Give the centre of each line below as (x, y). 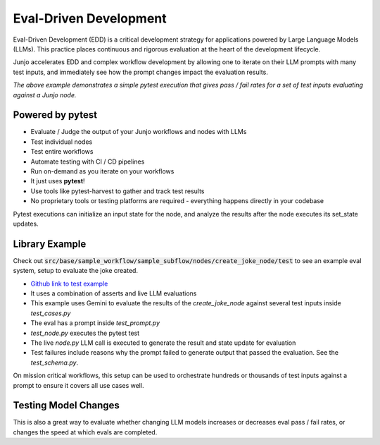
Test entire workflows (62, 152)
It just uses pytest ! (58, 181)
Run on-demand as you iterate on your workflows (102, 171)
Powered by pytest (55, 115)
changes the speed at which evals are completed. (85, 432)
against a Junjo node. (45, 95)
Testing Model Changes (66, 406)
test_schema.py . (55, 362)
